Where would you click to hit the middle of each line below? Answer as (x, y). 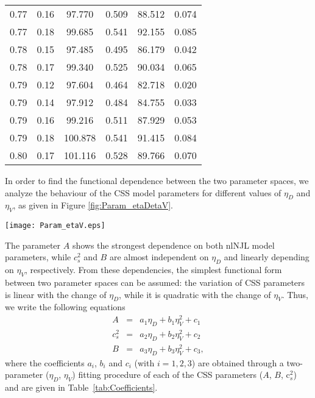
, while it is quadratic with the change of (195, 294)
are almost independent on (159, 257)
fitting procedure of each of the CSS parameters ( (171, 375)
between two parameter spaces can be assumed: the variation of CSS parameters (155, 283)
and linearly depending (267, 257)
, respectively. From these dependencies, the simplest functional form (153, 270)
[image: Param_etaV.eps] (55, 226)
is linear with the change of (56, 294)
